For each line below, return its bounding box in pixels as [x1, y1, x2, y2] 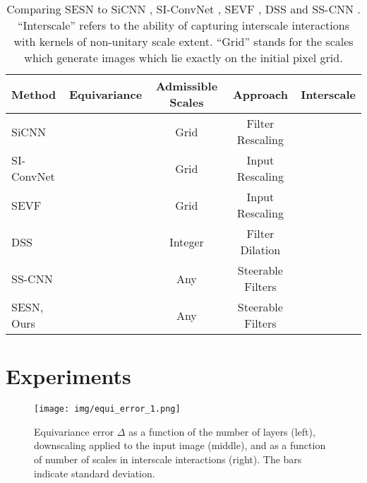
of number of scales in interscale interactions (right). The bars [34, 451, 302, 466]
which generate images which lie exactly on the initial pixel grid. [24, 49, 343, 66]
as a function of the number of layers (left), [128, 424, 315, 439]
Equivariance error [34, 424, 114, 439]
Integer [169, 233, 204, 250]
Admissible [155, 78, 218, 94]
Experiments [6, 362, 131, 390]
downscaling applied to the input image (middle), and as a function [34, 438, 326, 453]
